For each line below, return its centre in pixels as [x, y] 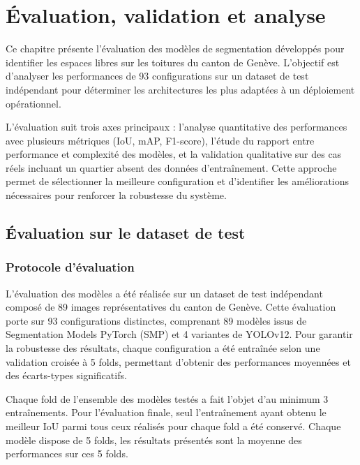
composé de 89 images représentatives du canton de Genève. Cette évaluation [171, 307]
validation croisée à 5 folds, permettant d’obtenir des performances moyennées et [178, 361]
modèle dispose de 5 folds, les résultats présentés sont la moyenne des [154, 440]
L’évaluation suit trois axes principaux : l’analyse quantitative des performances [177, 127]
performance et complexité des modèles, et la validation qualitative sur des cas [174, 154]
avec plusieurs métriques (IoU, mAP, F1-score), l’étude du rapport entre [160, 140]
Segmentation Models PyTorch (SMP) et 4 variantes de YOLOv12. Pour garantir [179, 334]
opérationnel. [33, 103]
